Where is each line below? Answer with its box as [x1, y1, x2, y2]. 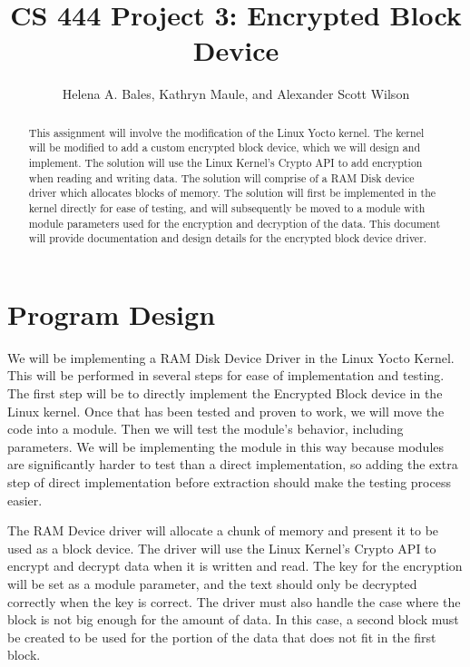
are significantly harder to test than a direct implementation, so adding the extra [7, 455, 458, 474]
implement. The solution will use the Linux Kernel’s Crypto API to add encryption [28, 155, 423, 171]
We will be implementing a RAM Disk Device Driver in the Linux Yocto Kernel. [7, 348, 455, 367]
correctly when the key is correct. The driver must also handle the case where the [7, 592, 461, 611]
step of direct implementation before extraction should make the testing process [7, 473, 451, 492]
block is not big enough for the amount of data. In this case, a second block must [7, 610, 459, 629]
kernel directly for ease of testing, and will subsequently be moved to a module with [28, 200, 426, 215]
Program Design [7, 295, 216, 332]
